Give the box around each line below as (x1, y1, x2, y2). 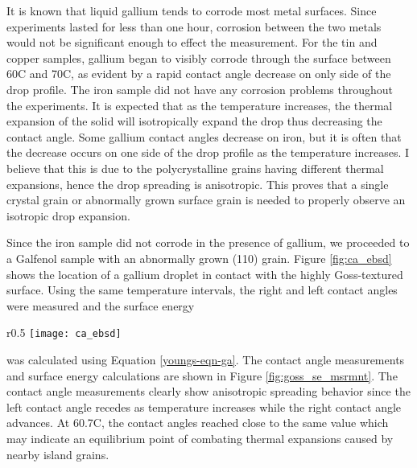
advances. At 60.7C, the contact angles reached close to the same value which (6, 414, 389, 431)
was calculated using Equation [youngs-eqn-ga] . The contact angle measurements (6, 351, 405, 367)
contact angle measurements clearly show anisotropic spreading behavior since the (6, 383, 411, 400)
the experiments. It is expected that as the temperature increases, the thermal (6, 96, 393, 113)
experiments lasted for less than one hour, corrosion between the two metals (6, 18, 382, 35)
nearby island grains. (6, 445, 109, 462)
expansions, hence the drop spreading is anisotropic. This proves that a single (6, 175, 389, 192)
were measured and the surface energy (6, 297, 195, 314)
